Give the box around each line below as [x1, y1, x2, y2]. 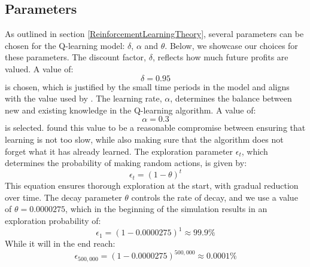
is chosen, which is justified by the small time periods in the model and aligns [5, 80, 290, 93]
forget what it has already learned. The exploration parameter [5, 145, 233, 157]
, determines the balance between [170, 92, 292, 105]
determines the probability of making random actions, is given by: [5, 156, 247, 169]
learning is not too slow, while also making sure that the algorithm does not [5, 133, 284, 145]
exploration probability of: [5, 214, 101, 227]
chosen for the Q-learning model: [5, 39, 125, 51]
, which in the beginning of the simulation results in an [65, 202, 268, 215]
